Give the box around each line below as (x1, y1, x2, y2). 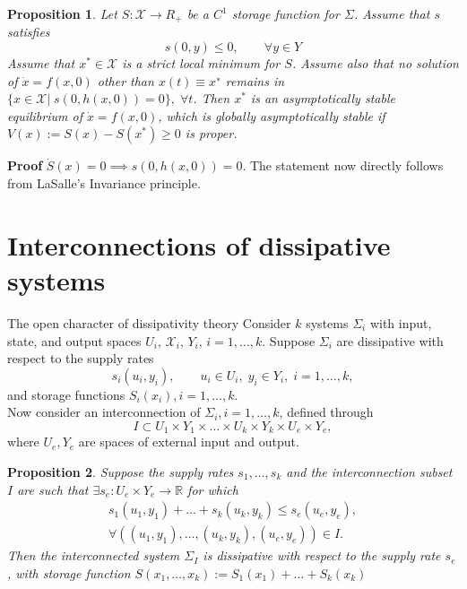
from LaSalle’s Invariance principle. (7, 174, 201, 193)
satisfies (7, 22, 50, 41)
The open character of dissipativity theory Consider (7, 313, 291, 332)
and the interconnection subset (286, 462, 453, 481)
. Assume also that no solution (291, 54, 459, 73)
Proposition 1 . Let (7, 4, 117, 22)
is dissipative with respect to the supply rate (203, 546, 441, 565)
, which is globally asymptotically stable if (158, 106, 385, 125)
